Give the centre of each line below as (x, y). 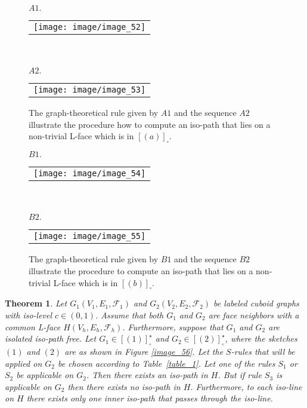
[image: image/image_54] (90, 174)
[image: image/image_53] (90, 90)
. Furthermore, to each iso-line (246, 386)
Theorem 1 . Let (36, 303)
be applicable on (45, 375)
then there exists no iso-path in (124, 386)
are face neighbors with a (254, 315)
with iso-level (29, 315)
